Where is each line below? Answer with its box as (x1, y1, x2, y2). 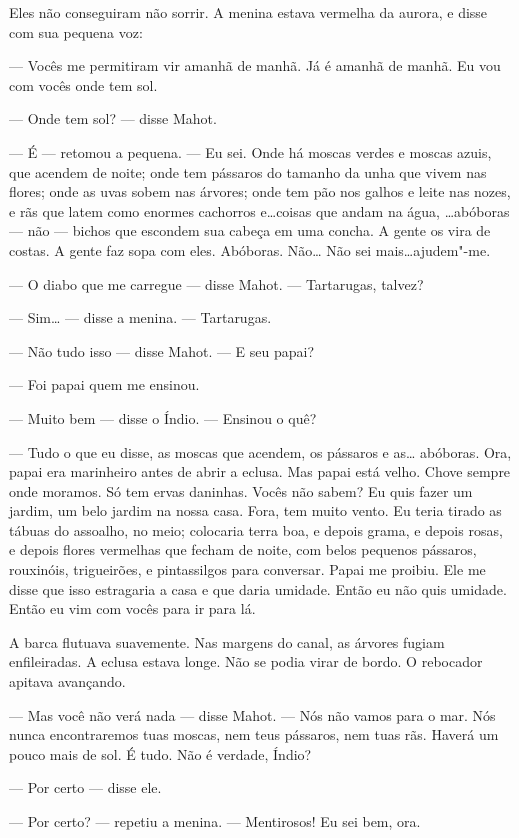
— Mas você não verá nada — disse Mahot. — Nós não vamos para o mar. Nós (9, 704, 496, 725)
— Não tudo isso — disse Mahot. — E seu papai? (9, 340, 315, 361)
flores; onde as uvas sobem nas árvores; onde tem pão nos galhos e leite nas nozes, (9, 181, 511, 202)
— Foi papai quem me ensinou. (9, 374, 200, 395)
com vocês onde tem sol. (9, 74, 158, 95)
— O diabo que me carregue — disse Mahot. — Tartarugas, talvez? (9, 273, 424, 294)
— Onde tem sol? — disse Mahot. (9, 108, 217, 129)
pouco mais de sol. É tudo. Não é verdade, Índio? (9, 743, 312, 764)
